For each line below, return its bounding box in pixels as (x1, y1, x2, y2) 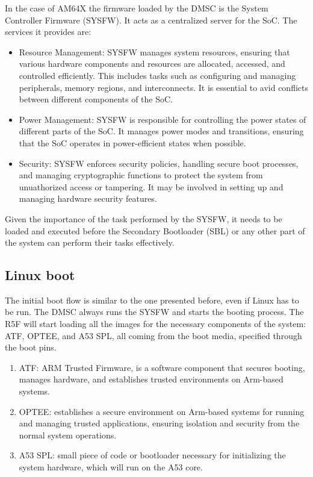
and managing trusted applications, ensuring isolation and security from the (19, 417, 300, 429)
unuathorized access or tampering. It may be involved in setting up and (19, 180, 284, 193)
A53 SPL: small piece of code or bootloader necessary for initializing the (19, 449, 286, 461)
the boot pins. (5, 341, 57, 354)
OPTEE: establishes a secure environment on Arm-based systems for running (19, 405, 305, 417)
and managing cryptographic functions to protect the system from (19, 169, 263, 181)
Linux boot (5, 266, 75, 284)
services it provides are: (5, 25, 91, 38)
